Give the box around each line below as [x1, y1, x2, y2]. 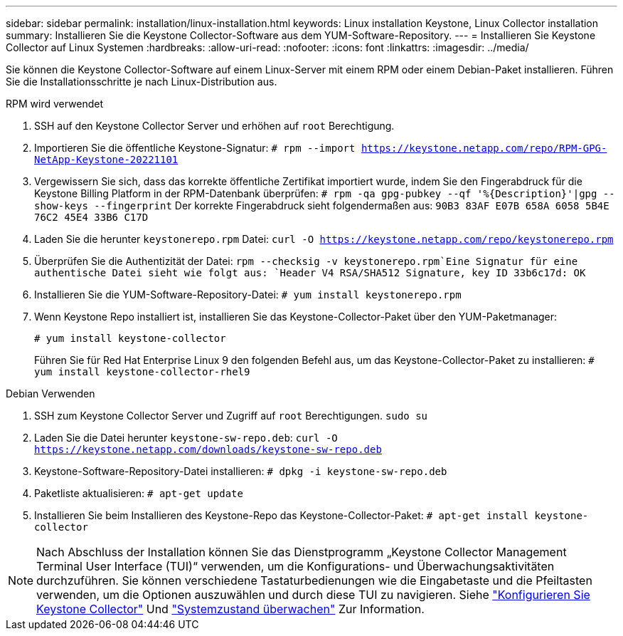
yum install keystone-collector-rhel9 [34, 366, 250, 377]
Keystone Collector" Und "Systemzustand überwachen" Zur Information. [36, 602, 425, 616]
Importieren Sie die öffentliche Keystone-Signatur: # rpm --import [34, 142, 356, 154]
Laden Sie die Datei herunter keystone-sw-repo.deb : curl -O [34, 432, 338, 444]
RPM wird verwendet [6, 98, 104, 110]
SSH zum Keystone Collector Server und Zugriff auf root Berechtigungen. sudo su [34, 410, 428, 422]
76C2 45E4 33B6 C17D [34, 212, 149, 223]
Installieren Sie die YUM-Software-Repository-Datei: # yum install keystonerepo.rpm [34, 288, 462, 301]
